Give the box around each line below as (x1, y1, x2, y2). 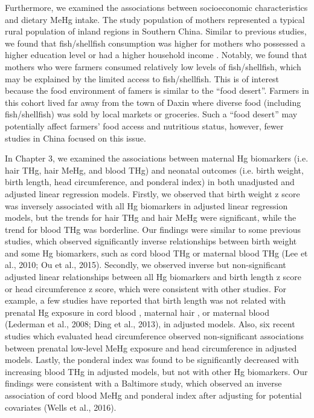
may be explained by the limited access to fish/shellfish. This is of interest (5, 72, 280, 85)
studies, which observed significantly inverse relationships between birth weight (5, 235, 297, 247)
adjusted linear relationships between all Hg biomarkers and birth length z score (5, 270, 302, 283)
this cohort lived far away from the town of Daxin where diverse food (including (5, 96, 301, 108)
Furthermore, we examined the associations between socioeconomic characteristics (5, 1, 308, 13)
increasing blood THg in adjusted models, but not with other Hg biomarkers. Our (5, 365, 308, 377)
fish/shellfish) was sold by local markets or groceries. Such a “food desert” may (5, 108, 298, 120)
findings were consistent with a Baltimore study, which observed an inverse (5, 377, 282, 390)
